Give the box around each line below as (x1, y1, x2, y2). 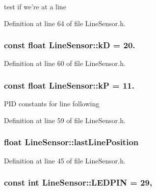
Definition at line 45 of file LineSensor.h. (4, 155, 126, 165)
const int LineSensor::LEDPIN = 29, (4, 176, 153, 189)
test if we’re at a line (4, 1, 66, 11)
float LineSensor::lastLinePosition (4, 136, 139, 148)
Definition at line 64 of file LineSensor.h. (4, 18, 126, 28)
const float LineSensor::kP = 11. (4, 79, 134, 91)
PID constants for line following (4, 98, 100, 109)
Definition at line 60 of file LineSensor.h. (4, 58, 126, 68)
